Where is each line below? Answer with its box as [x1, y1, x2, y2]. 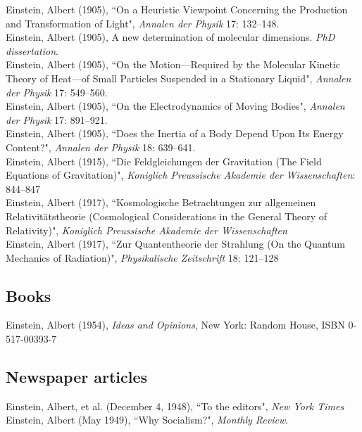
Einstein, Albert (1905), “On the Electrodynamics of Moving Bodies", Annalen [6, 99, 345, 113]
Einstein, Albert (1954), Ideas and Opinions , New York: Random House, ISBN [6, 317, 345, 332]
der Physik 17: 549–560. [6, 84, 108, 99]
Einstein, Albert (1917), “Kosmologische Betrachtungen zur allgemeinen [6, 195, 316, 210]
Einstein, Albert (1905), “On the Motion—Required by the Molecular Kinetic [6, 57, 341, 72]
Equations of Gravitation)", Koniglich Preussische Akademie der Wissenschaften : [6, 167, 356, 182]
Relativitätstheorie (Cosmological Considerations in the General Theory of [6, 208, 327, 223]
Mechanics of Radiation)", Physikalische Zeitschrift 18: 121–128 [6, 250, 279, 265]
